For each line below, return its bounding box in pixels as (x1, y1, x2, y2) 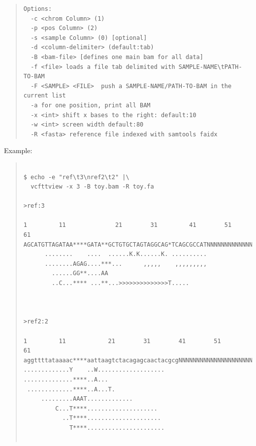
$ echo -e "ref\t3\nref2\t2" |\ (23, 173, 129, 181)
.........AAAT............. (41, 395, 133, 403)
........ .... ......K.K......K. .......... (44, 251, 207, 258)
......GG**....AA (52, 270, 108, 277)
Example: (4, 145, 32, 156)
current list (23, 92, 66, 99)
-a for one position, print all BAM (31, 101, 151, 109)
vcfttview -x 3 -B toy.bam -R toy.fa (31, 183, 154, 191)
